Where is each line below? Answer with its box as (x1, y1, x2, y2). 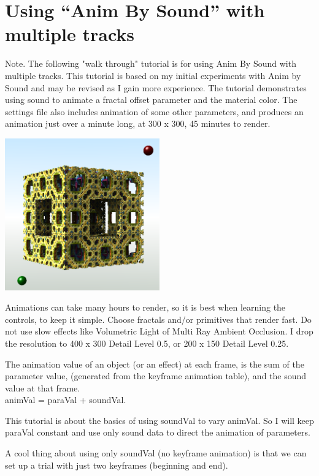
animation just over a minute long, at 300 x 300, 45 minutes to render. (5, 117, 271, 130)
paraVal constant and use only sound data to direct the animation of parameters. (5, 426, 310, 439)
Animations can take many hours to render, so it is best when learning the (5, 301, 286, 314)
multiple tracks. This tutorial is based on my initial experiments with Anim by (5, 69, 301, 81)
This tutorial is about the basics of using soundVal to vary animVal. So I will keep (5, 414, 314, 426)
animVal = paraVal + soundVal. (5, 393, 126, 406)
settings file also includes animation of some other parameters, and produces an (5, 105, 304, 118)
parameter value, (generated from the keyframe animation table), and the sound (5, 369, 307, 382)
